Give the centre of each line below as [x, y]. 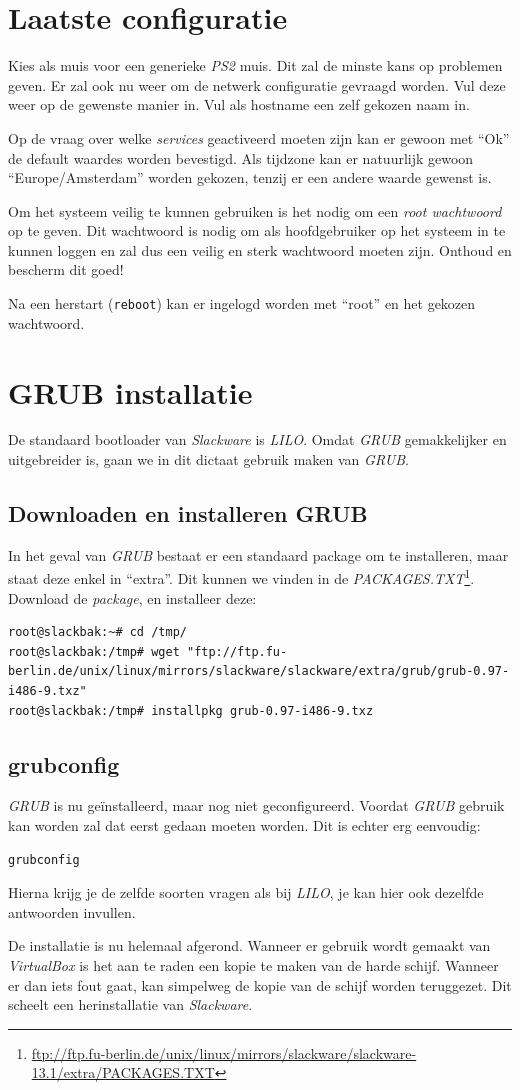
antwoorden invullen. [72, 911]
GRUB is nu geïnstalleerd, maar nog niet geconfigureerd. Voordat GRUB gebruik [256, 805]
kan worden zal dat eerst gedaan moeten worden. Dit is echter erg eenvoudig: [244, 825]
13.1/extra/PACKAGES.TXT [123, 1072]
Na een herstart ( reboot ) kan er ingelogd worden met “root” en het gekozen [242, 303]
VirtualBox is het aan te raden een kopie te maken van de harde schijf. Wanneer [253, 965]
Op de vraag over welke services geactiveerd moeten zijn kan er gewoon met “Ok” [259, 137]
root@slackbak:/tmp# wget [94, 651]
